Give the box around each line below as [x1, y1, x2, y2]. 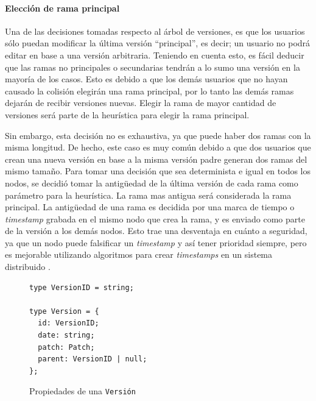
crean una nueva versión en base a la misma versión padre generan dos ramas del [5, 152, 307, 165]
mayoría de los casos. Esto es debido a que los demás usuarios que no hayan [5, 73, 288, 85]
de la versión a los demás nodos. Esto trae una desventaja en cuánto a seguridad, [5, 224, 307, 237]
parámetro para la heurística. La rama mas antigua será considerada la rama [5, 188, 292, 201]
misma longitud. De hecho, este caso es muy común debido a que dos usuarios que [5, 141, 311, 154]
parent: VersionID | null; [38, 355, 147, 364]
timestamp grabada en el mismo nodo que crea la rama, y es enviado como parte [5, 212, 305, 225]
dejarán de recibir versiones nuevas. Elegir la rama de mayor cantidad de [5, 96, 276, 109]
